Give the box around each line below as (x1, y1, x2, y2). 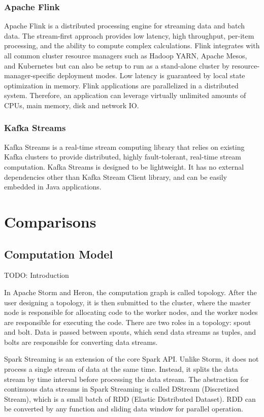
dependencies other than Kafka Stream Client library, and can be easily (4, 171, 227, 182)
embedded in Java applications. (4, 181, 102, 192)
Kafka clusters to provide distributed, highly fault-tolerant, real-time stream (4, 151, 241, 162)
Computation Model (4, 246, 113, 262)
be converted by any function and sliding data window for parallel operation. (4, 403, 243, 414)
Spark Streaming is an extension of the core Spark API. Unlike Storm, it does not (4, 354, 259, 364)
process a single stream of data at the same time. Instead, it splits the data (4, 364, 238, 374)
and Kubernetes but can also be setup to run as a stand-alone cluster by (4, 60, 229, 71)
